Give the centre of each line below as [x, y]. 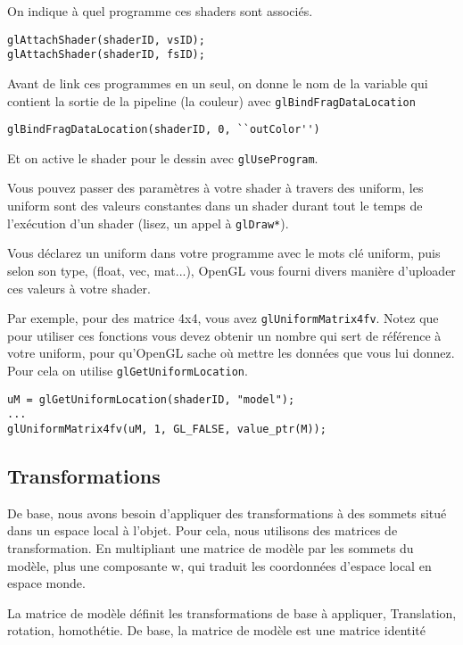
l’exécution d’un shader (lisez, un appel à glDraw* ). [148, 223]
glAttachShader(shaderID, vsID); [106, 40]
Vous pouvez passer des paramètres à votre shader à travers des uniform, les [215, 188]
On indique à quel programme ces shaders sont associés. [160, 11]
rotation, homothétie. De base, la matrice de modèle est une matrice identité [217, 630]
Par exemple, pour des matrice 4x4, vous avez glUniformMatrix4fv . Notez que [223, 318]
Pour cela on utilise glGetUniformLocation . [128, 370]
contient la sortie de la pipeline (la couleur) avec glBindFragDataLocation [211, 100]
